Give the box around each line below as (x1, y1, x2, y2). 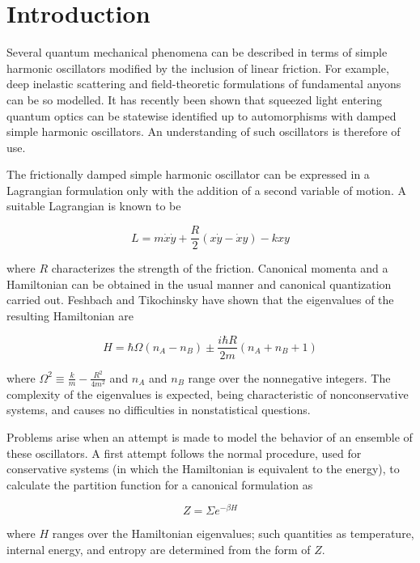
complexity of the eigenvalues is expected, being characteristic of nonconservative (6, 385, 409, 402)
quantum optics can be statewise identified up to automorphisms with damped (6, 107, 397, 124)
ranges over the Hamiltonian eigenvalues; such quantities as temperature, (52, 525, 414, 542)
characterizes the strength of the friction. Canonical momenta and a (51, 260, 388, 277)
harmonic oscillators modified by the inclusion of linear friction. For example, (6, 59, 389, 76)
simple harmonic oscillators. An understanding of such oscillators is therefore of (6, 123, 401, 140)
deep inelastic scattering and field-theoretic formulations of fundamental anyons (6, 75, 401, 92)
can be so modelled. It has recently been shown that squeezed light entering (6, 91, 382, 108)
